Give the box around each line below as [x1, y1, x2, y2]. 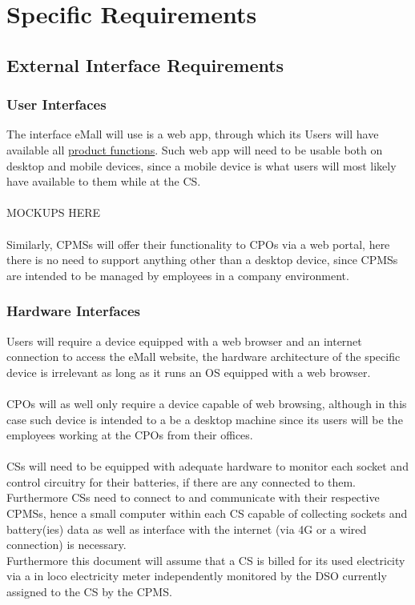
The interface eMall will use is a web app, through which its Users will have [6, 126, 379, 142]
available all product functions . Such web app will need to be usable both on [6, 141, 383, 158]
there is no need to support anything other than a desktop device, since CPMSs [6, 251, 398, 268]
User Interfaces [6, 94, 107, 114]
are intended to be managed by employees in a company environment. [6, 266, 349, 283]
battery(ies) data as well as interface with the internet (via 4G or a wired [6, 520, 367, 537]
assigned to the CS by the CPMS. [6, 583, 172, 600]
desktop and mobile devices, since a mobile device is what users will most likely [6, 157, 397, 174]
